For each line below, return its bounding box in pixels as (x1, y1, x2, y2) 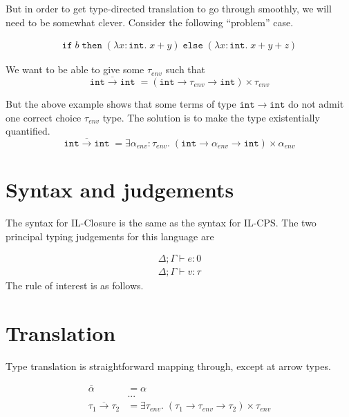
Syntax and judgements (6, 175, 234, 204)
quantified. (6, 124, 50, 138)
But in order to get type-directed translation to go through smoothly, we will (6, 1, 332, 15)
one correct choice (6, 110, 82, 124)
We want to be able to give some (6, 62, 144, 77)
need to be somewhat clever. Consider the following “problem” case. (6, 14, 294, 29)
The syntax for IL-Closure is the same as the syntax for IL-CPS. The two (6, 215, 317, 230)
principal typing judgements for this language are (6, 229, 214, 243)
